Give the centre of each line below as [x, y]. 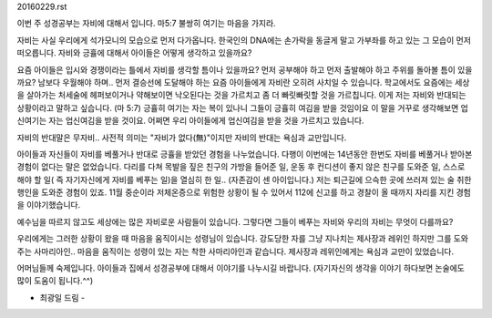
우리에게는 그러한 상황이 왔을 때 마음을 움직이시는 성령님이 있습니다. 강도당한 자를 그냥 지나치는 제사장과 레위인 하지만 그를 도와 [243, 239]
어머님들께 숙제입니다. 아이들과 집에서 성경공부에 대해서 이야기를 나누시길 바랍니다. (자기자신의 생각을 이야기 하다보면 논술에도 [241, 268]
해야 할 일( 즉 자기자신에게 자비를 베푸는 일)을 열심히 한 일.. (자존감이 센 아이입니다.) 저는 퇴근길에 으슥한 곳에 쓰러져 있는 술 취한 [244, 180]
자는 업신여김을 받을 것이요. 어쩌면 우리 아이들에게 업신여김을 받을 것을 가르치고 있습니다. [206, 121]
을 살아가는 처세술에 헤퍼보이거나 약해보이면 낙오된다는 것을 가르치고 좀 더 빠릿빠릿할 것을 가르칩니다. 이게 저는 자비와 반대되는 [241, 95]
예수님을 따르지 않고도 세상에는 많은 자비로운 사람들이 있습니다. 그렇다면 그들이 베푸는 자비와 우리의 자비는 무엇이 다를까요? [235, 221]
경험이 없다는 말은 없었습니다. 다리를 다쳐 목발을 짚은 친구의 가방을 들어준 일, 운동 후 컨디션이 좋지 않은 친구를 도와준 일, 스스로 [241, 167]
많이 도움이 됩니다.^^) [55, 281]
